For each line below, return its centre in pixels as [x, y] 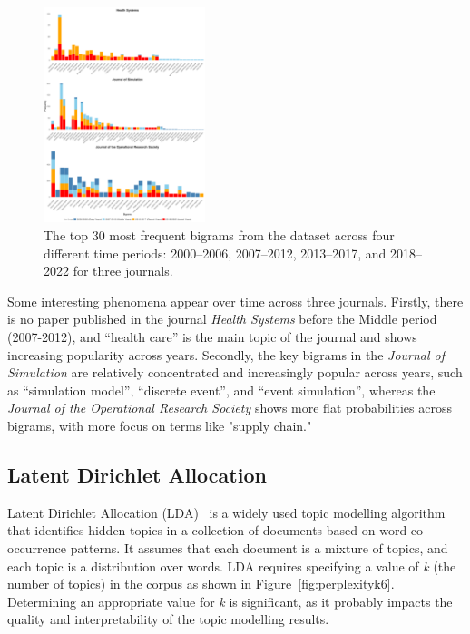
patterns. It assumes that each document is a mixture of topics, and [259, 547]
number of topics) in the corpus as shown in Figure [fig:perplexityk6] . [201, 584]
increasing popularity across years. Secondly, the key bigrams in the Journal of [226, 354]
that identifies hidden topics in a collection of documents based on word [207, 530]
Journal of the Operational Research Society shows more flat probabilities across [230, 408]
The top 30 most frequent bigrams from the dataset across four [219, 235]
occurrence [37, 547]
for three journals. [123, 271]
